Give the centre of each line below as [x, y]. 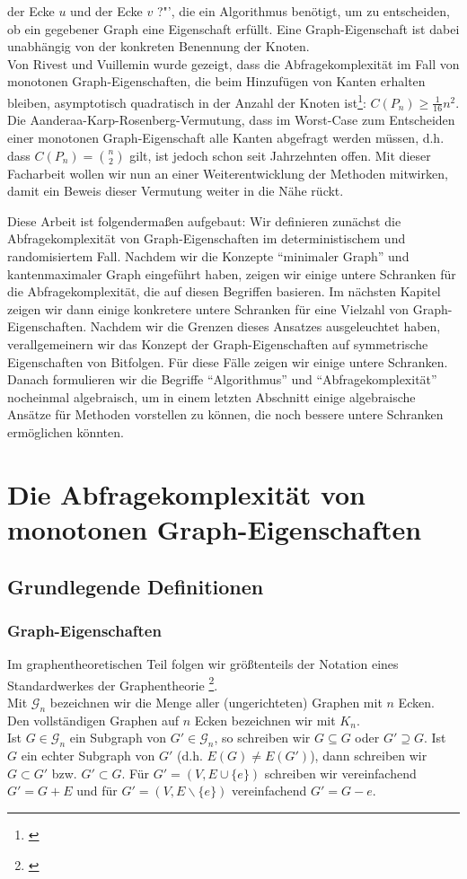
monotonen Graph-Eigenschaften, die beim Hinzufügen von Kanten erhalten [216, 81]
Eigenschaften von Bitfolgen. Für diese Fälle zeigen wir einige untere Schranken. [228, 361]
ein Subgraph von [118, 738]
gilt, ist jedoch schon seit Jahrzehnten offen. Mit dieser [280, 155]
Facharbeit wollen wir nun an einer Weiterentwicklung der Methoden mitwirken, [228, 173]
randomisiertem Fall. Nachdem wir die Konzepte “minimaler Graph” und [208, 256]
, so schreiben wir [262, 738]
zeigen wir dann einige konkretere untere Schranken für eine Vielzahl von [208, 308]
